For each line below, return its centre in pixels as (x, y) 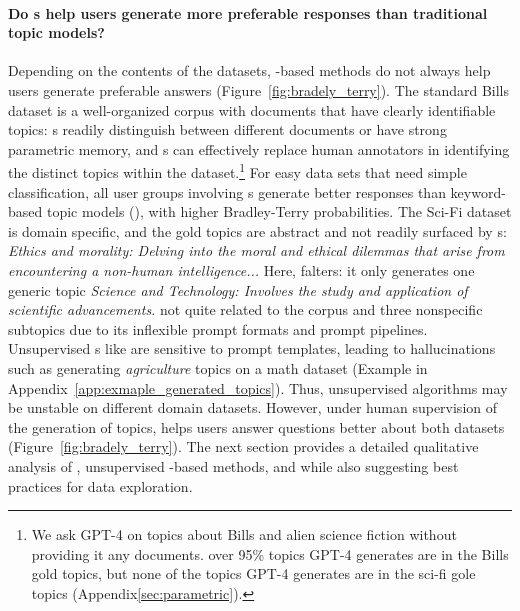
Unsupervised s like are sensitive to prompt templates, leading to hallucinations (252, 348)
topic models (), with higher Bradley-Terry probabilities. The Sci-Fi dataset (279, 211)
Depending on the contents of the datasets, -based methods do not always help (249, 70)
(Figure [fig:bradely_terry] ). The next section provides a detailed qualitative (243, 446)
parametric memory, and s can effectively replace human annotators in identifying (259, 148)
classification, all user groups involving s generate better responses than (227, 191)
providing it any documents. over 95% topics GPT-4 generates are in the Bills (270, 553)
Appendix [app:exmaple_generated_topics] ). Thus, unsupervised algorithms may (258, 387)
